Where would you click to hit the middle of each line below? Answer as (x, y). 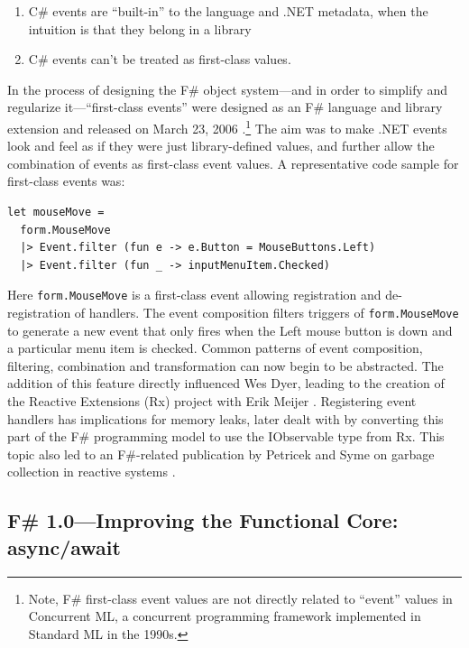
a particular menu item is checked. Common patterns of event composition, (215, 348)
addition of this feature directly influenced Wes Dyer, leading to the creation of (226, 383)
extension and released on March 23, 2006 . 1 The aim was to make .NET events (227, 126)
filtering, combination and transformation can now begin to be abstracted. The (225, 365)
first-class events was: (66, 181)
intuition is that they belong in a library (140, 28)
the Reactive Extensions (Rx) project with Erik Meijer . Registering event (212, 401)
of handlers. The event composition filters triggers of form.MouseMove (267, 313)
